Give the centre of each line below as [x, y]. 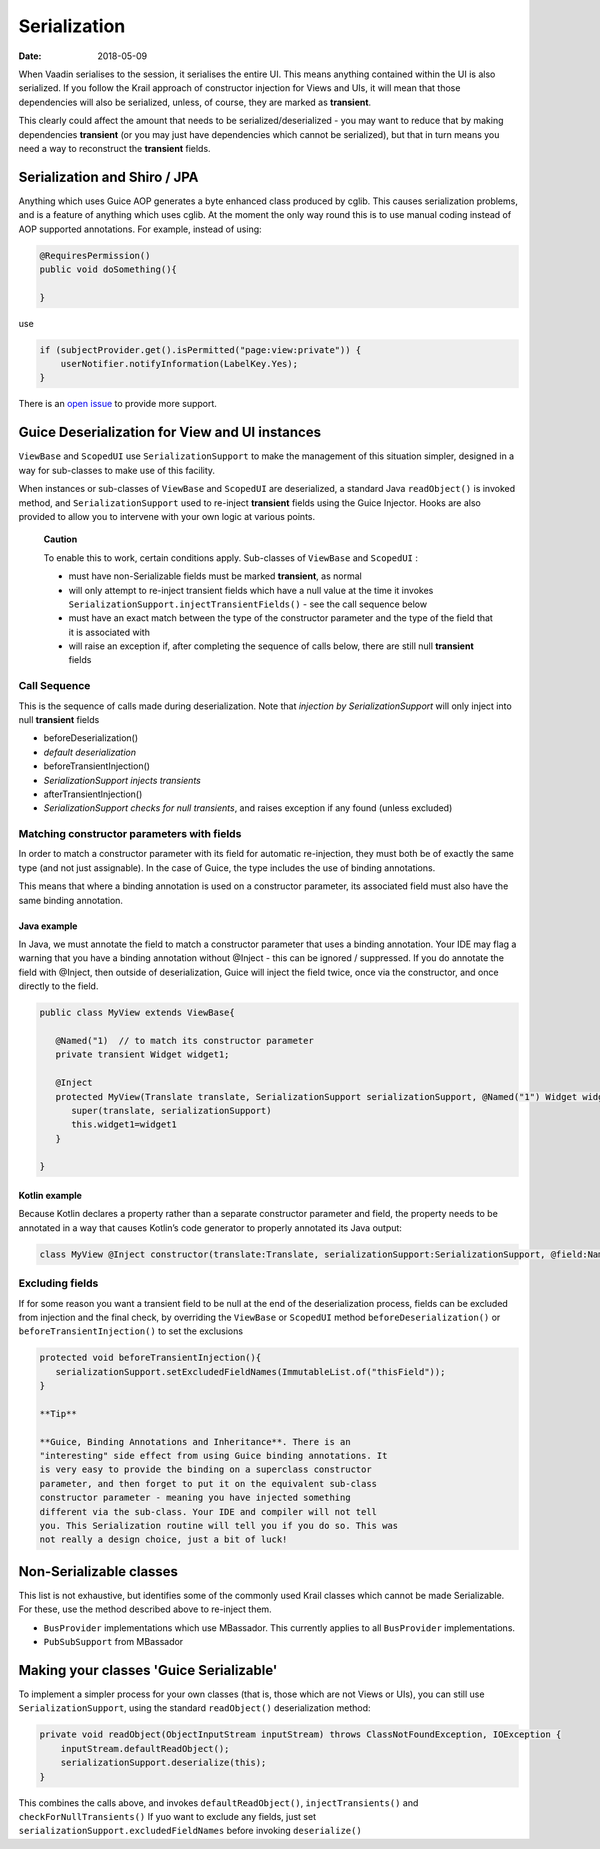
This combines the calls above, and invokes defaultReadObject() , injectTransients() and [218, 1802]
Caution [60, 539]
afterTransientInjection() [93, 794]
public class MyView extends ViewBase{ [137, 1013]
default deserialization [90, 752]
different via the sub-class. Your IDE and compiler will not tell [208, 1511]
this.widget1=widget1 [124, 1124]
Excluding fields [58, 1283]
